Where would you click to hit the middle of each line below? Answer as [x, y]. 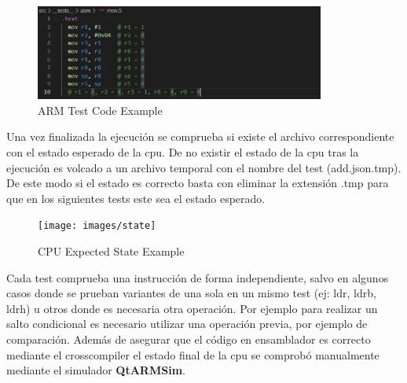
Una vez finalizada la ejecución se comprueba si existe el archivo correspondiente [200, 136]
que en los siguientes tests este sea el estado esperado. [136, 198]
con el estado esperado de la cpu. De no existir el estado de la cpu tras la [183, 152]
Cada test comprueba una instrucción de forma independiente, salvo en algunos [198, 277]
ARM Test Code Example [100, 110]
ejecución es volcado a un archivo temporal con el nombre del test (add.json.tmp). [204, 167]
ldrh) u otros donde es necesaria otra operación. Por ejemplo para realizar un [192, 308]
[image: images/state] [97, 226]
